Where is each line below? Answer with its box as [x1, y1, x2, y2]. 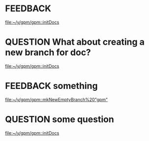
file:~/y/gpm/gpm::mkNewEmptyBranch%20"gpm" [5, 96, 108, 102]
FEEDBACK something [5, 81, 98, 91]
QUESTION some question [5, 114, 114, 125]
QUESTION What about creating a [5, 36, 145, 48]
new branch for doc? [5, 47, 91, 58]
